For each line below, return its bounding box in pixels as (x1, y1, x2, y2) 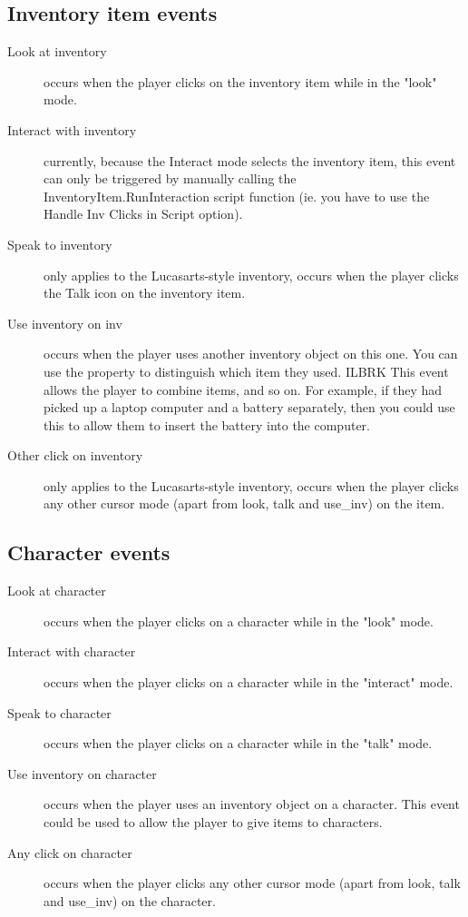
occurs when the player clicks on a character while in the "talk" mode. (44, 734, 433, 753)
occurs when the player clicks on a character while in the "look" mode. (44, 611, 434, 630)
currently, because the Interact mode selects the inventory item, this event (44, 151, 456, 170)
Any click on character (7, 843, 132, 862)
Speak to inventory (7, 234, 112, 253)
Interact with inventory (7, 120, 137, 139)
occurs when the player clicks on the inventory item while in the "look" (44, 72, 437, 91)
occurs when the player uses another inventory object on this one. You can (44, 344, 458, 363)
